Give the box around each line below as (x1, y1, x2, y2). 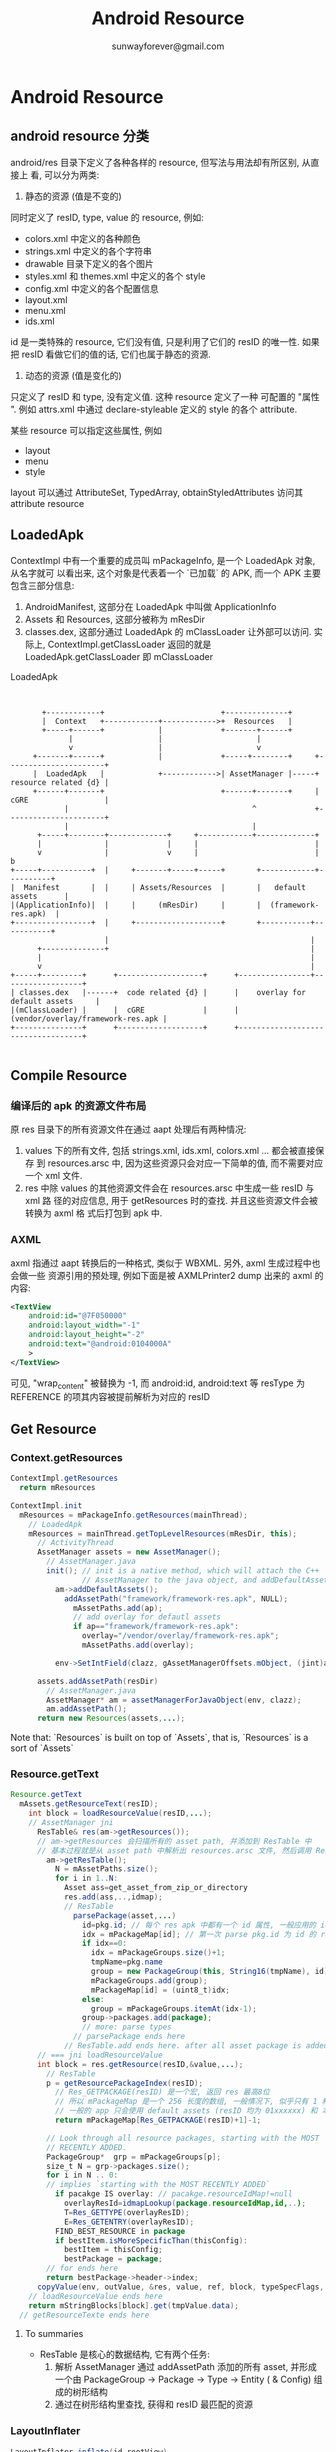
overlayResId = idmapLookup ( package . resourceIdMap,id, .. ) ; (63, 2198, 307, 2209)
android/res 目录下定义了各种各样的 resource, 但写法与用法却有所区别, (10, 156, 300, 168)
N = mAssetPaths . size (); (54, 1864, 159, 1874)
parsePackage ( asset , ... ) (73, 1910, 177, 1921)
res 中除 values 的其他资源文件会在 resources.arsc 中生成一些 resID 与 (24, 1182, 315, 1194)
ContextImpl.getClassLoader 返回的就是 (47, 638, 212, 650)
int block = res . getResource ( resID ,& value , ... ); (36, 2059, 244, 2069)
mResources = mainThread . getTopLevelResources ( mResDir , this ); (28, 1528, 298, 1539)
